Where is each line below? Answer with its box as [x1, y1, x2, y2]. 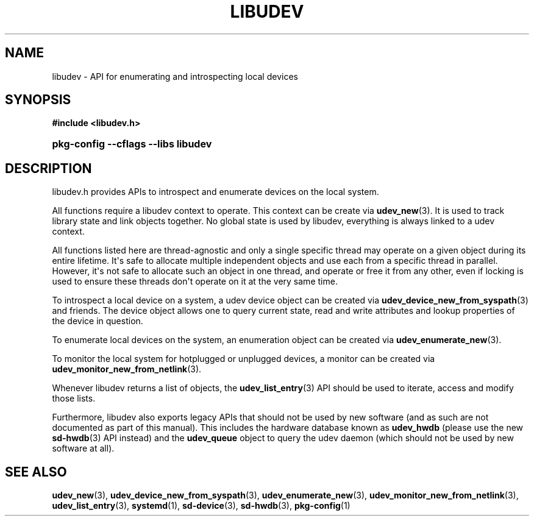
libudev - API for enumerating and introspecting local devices [52, 71, 298, 82]
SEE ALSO [5, 464, 67, 480]
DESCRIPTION [5, 160, 92, 176]
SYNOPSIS [5, 92, 71, 108]
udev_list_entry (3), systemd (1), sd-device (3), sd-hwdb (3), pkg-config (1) [52, 500, 351, 511]
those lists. [52, 393, 96, 404]
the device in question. [52, 316, 143, 327]
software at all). [52, 443, 115, 454]
